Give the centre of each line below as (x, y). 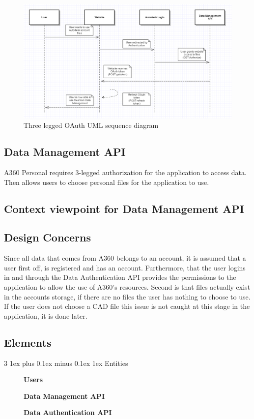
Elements (28, 342)
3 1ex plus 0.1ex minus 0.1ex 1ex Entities (66, 363)
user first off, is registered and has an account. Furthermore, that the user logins (125, 267)
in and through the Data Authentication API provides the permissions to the (120, 277)
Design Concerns (48, 237)
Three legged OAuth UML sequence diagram (91, 125)
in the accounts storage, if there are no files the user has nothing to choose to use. (127, 296)
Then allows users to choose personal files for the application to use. (107, 182)
